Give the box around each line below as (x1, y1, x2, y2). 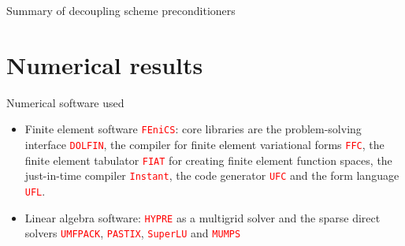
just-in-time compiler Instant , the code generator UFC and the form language (24, 167, 399, 184)
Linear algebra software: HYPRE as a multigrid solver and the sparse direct (24, 209, 381, 225)
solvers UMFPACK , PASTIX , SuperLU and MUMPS (24, 225, 241, 241)
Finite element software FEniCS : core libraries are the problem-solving (24, 121, 362, 137)
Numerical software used (6, 94, 124, 110)
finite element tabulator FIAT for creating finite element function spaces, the (24, 151, 392, 168)
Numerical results (6, 48, 203, 80)
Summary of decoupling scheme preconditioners (6, 2, 236, 18)
